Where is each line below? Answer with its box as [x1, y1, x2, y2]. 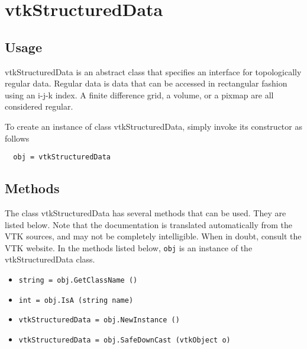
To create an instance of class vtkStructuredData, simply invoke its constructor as [5, 120, 302, 132]
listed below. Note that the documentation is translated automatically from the [5, 218, 293, 230]
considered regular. [5, 100, 73, 113]
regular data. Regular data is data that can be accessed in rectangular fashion [5, 77, 287, 89]
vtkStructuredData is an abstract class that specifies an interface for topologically [5, 65, 302, 78]
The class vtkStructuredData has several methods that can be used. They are [5, 207, 286, 219]
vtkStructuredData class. [5, 253, 95, 265]
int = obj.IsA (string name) [18, 296, 134, 305]
